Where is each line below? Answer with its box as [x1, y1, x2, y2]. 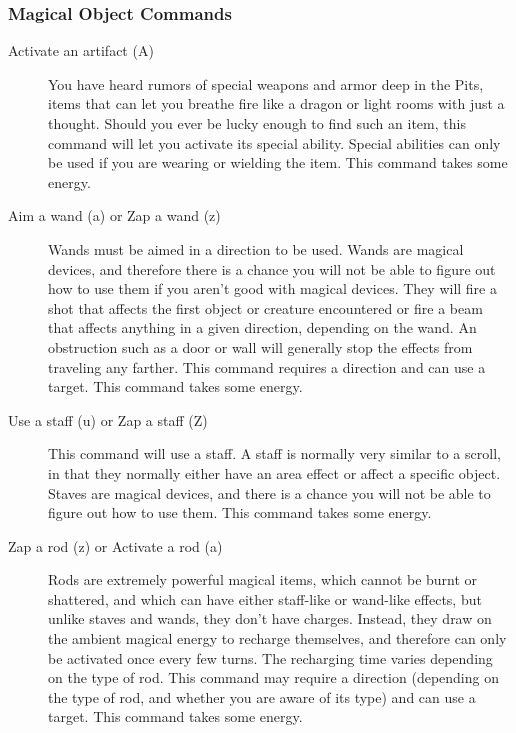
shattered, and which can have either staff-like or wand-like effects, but [48, 588, 482, 609]
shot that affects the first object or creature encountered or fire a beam [48, 297, 483, 318]
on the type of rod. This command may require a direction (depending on [48, 667, 499, 688]
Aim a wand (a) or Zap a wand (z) [8, 205, 221, 226]
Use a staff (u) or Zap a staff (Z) [8, 409, 208, 430]
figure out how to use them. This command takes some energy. [48, 502, 432, 523]
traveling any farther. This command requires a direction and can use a [48, 356, 486, 377]
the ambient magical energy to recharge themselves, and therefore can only [48, 628, 507, 649]
